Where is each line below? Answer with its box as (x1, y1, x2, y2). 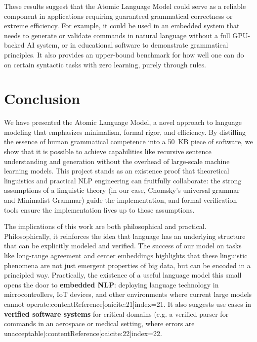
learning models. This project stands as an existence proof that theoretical (4, 166, 229, 176)
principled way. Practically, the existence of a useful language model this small (4, 270, 242, 280)
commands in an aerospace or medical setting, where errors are (4, 318, 195, 329)
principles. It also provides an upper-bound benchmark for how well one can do (4, 49, 244, 59)
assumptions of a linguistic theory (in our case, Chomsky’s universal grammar (4, 185, 240, 195)
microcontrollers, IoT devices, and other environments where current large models (4, 289, 252, 299)
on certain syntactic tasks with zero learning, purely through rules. (4, 59, 206, 69)
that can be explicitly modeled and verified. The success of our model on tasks (4, 240, 242, 251)
